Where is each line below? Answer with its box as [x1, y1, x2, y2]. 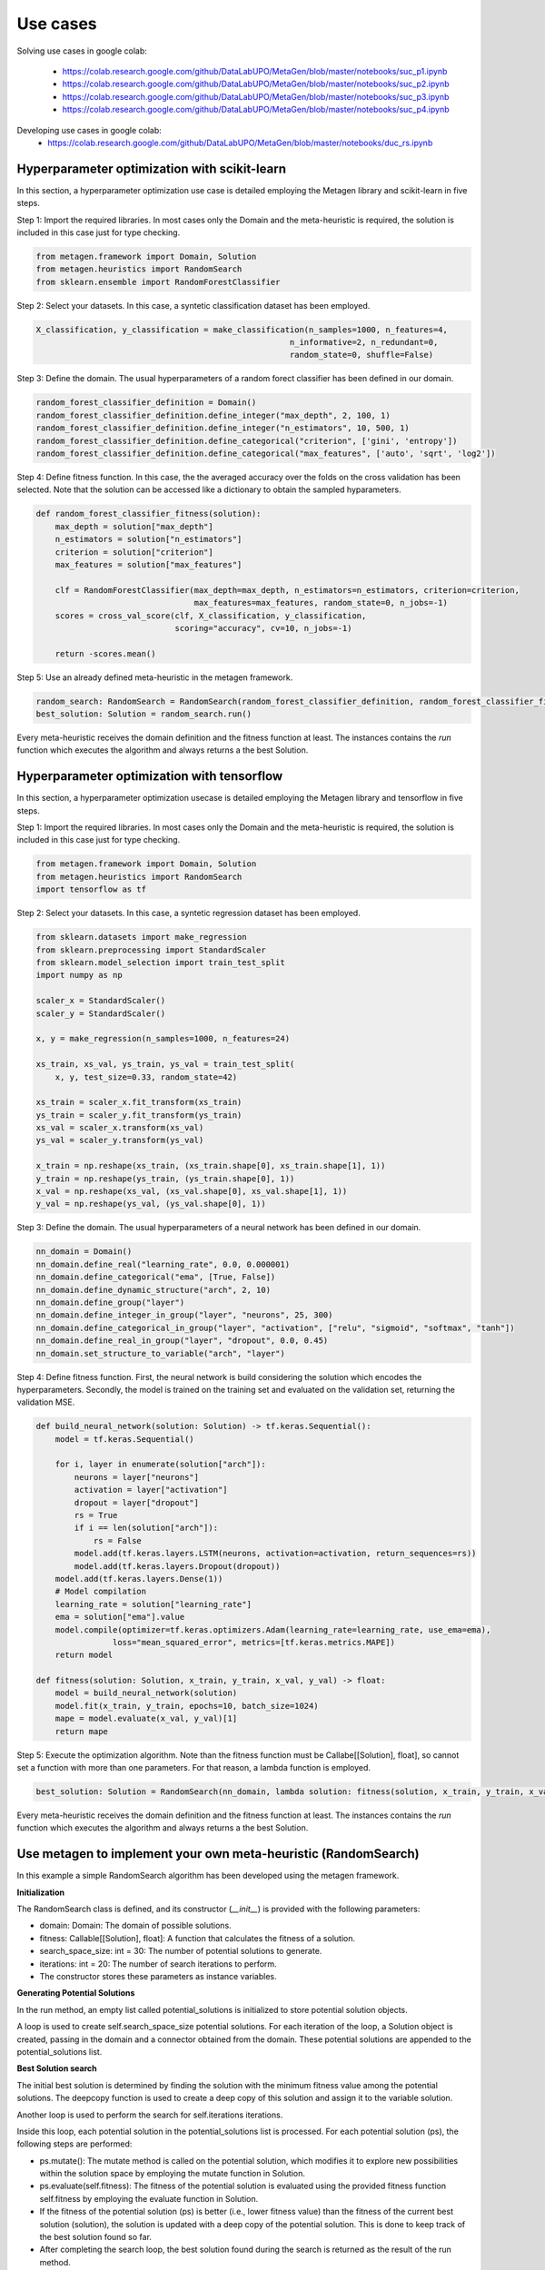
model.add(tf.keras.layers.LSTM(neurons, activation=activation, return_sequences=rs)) [74, 1548, 477, 1559]
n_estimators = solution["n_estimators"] [54, 534, 243, 545]
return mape [54, 1726, 109, 1736]
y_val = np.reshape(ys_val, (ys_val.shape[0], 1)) [35, 1199, 267, 1209]
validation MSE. [16, 1397, 75, 1407]
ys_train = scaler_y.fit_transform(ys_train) [35, 1110, 243, 1120]
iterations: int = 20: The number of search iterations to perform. [39, 1958, 277, 1969]
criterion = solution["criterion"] [54, 547, 213, 558]
